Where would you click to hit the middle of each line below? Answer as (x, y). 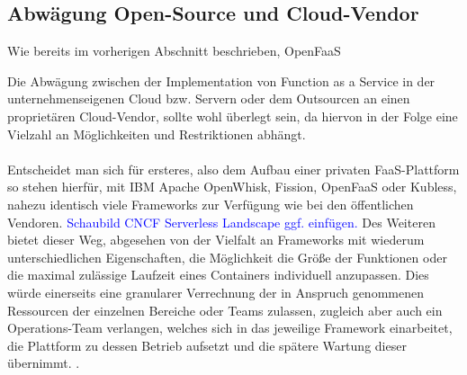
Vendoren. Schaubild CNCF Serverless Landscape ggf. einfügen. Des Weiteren (221, 222)
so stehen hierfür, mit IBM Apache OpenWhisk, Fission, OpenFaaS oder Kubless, (232, 187)
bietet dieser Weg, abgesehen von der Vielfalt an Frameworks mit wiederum (216, 240)
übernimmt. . (44, 363)
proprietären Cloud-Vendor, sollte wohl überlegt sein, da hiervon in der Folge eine (233, 116)
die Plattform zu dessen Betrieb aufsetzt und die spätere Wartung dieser (207, 345)
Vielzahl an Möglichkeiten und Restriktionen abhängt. (157, 134)
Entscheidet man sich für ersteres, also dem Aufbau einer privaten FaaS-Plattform (233, 169)
